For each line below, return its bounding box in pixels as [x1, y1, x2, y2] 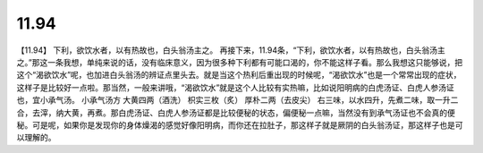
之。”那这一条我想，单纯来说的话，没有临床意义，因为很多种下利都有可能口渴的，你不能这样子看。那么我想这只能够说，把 [16, 56, 463, 67]
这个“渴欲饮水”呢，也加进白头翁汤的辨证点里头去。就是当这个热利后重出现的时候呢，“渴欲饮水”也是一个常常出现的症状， [16, 70, 462, 81]
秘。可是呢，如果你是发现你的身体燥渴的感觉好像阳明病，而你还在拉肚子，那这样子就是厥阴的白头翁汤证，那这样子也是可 [16, 119, 463, 130]
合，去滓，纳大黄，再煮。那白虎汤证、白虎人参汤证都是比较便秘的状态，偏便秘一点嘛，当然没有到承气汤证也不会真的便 [16, 107, 455, 118]
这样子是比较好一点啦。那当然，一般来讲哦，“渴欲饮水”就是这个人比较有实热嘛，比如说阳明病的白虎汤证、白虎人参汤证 [16, 81, 455, 93]
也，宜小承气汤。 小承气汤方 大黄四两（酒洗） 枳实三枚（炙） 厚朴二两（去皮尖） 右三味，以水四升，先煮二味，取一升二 [16, 95, 459, 106]
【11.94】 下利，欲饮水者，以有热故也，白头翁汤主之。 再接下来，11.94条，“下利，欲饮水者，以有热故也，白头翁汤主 [16, 45, 446, 55]
